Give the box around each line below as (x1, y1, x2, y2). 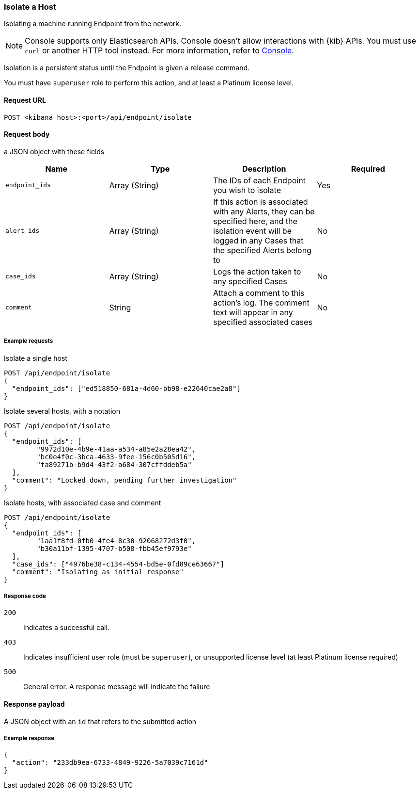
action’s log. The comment (213, 297, 310, 307)
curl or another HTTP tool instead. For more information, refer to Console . (25, 46, 294, 56)
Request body (4, 130, 50, 139)
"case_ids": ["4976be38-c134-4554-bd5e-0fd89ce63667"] (12, 560, 225, 568)
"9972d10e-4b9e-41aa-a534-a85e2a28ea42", (36, 445, 196, 453)
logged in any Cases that (213, 235, 304, 245)
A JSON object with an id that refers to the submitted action (4, 717, 197, 726)
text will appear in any (213, 307, 293, 317)
